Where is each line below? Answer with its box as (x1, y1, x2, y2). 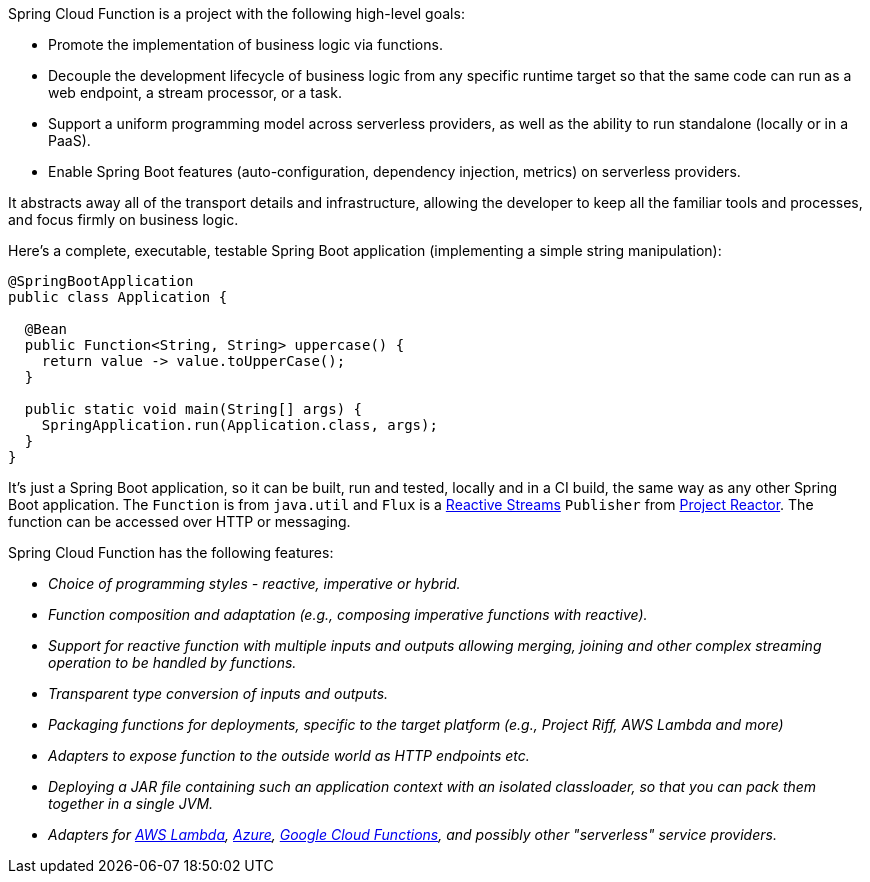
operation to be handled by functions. (48, 654, 297, 671)
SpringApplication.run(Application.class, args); (41, 417, 438, 433)
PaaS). (48, 132, 91, 149)
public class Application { (8, 289, 228, 305)
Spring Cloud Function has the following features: (8, 544, 334, 561)
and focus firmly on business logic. (8, 211, 239, 228)
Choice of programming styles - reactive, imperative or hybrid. (48, 575, 461, 592)
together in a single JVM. (48, 795, 214, 812)
